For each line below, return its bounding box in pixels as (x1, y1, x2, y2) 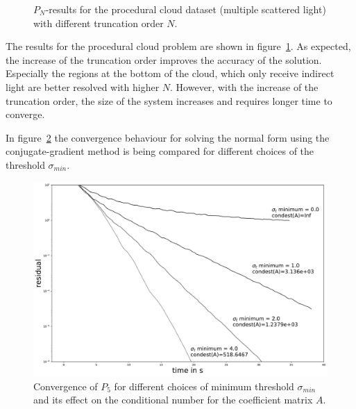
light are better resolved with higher (6, 79, 160, 94)
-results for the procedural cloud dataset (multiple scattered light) (45, 2, 326, 16)
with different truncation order (33, 15, 164, 30)
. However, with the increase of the (170, 79, 319, 94)
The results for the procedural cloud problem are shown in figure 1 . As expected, (6, 39, 351, 53)
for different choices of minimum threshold (114, 378, 294, 393)
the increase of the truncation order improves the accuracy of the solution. (6, 52, 322, 67)
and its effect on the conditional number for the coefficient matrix (33, 392, 313, 407)
